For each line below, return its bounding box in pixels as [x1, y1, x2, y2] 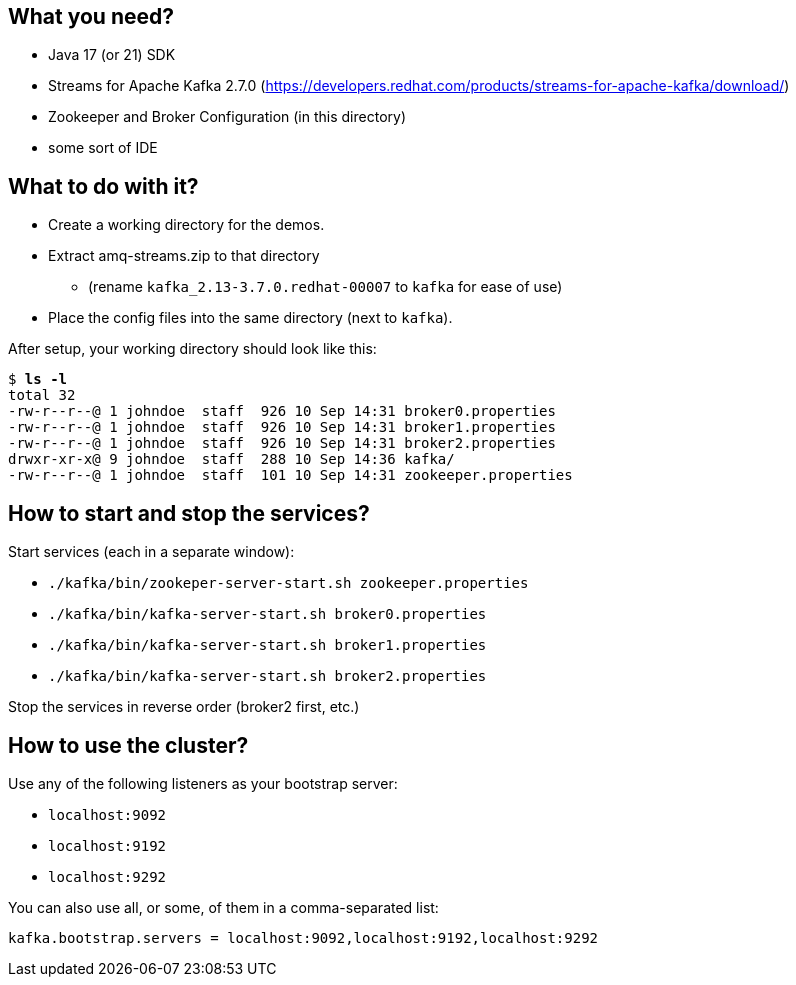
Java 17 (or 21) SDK [48, 46, 176, 64]
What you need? [8, 4, 174, 29]
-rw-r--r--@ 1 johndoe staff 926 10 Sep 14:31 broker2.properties [8, 435, 556, 452]
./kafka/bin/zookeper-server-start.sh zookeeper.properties [48, 575, 529, 592]
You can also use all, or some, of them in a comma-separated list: [8, 898, 439, 916]
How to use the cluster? [8, 732, 249, 758]
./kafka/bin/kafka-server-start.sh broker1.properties [48, 637, 487, 654]
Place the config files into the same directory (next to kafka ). [48, 309, 453, 327]
